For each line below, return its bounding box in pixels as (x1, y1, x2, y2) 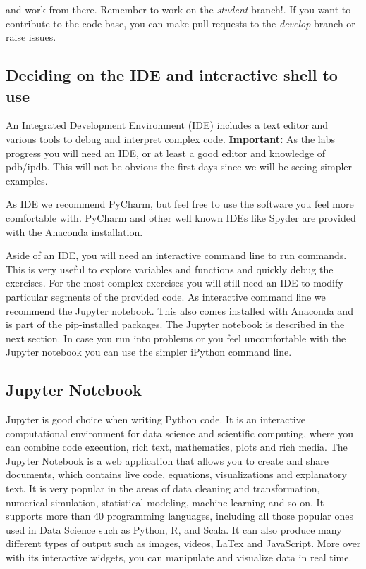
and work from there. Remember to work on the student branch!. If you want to (6, 2, 351, 16)
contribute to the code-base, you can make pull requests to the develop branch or (6, 15, 355, 30)
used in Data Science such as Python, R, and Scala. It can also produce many (6, 522, 342, 537)
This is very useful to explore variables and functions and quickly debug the (6, 261, 334, 276)
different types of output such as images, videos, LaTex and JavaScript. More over (6, 536, 361, 551)
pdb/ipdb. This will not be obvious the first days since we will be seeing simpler (6, 159, 353, 174)
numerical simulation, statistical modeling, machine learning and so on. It (6, 494, 324, 509)
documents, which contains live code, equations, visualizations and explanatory (6, 467, 347, 482)
